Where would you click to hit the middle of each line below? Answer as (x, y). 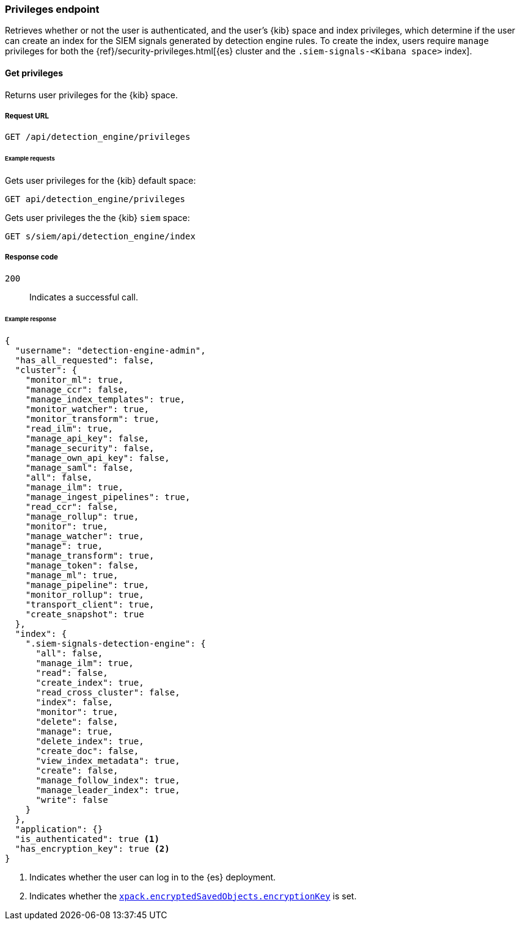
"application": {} (59, 829)
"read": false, (72, 673)
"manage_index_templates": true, (105, 399)
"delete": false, (77, 721)
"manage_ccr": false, (77, 389)
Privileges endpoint (52, 9)
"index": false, (75, 702)
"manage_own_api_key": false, (97, 458)
